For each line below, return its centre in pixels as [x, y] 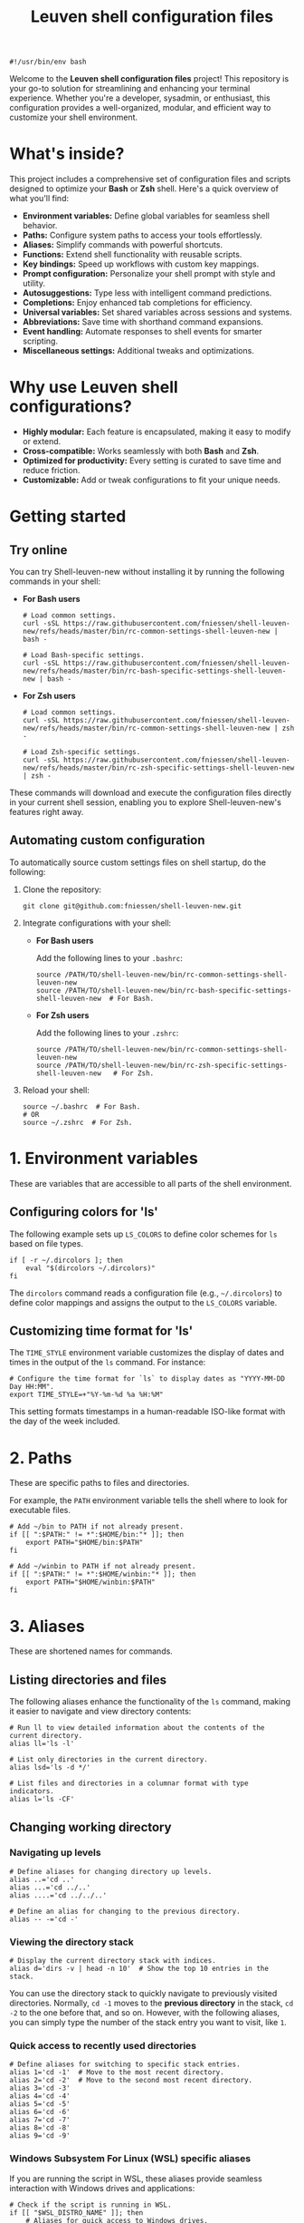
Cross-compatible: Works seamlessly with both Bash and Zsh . [141, 451]
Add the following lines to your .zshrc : [107, 1033]
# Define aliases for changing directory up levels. [111, 1871]
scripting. [40, 341]
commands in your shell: [55, 581]
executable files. [40, 1510]
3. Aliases [47, 1626]
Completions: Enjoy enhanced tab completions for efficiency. [138, 303]
